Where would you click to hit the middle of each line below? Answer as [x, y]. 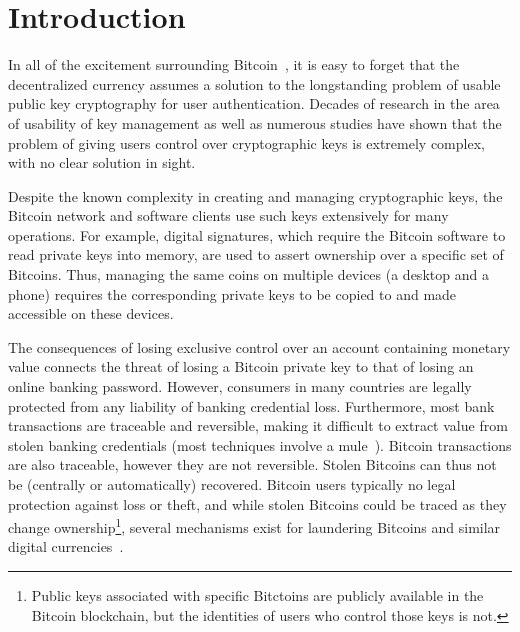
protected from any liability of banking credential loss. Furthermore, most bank [251, 405]
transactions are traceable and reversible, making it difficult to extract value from [258, 425]
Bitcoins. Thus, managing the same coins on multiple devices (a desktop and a [248, 274]
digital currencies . [66, 546]
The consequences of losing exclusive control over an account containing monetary [259, 346]
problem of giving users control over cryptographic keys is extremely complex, [246, 142]
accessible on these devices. [91, 313]
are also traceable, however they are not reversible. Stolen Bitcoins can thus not [252, 464]
